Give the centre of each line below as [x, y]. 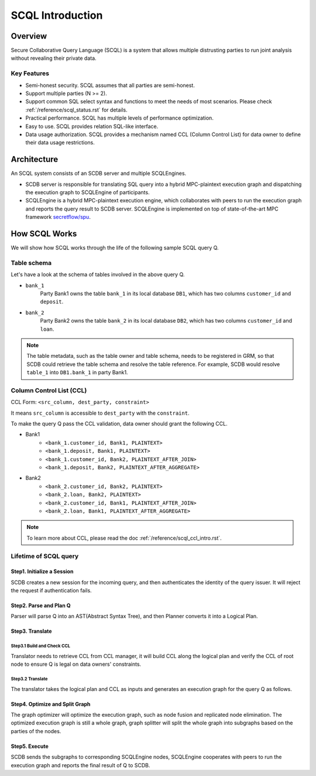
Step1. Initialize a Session [42, 571]
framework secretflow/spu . [58, 217]
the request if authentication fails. [51, 591]
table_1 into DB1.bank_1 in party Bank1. [77, 372]
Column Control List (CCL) [49, 390]
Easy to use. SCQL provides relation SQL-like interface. [92, 126]
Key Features [30, 73]
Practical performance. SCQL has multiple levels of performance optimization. [119, 118]
